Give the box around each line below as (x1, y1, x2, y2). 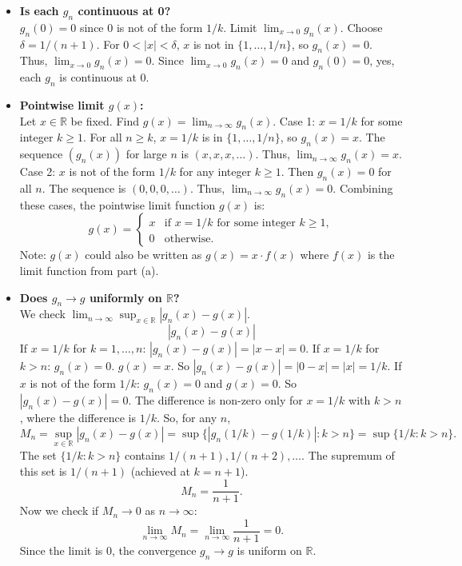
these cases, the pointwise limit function (19, 196, 216, 213)
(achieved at (130, 462, 190, 479)
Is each (19, 2, 59, 18)
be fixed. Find (70, 112, 139, 129)
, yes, (369, 52, 395, 69)
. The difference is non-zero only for (128, 392, 303, 409)
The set (19, 446, 57, 463)
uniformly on (89, 289, 162, 305)
